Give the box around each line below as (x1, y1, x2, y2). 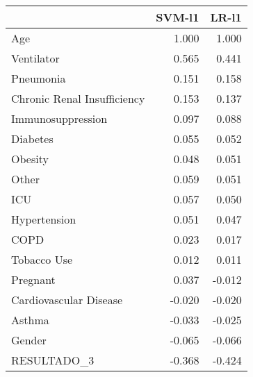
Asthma (11, 312, 49, 328)
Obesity (11, 151, 49, 167)
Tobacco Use (11, 251, 73, 267)
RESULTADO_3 (11, 352, 95, 368)
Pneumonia (11, 70, 66, 86)
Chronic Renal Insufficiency (11, 90, 145, 106)
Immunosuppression (11, 110, 108, 126)
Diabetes (11, 131, 54, 146)
